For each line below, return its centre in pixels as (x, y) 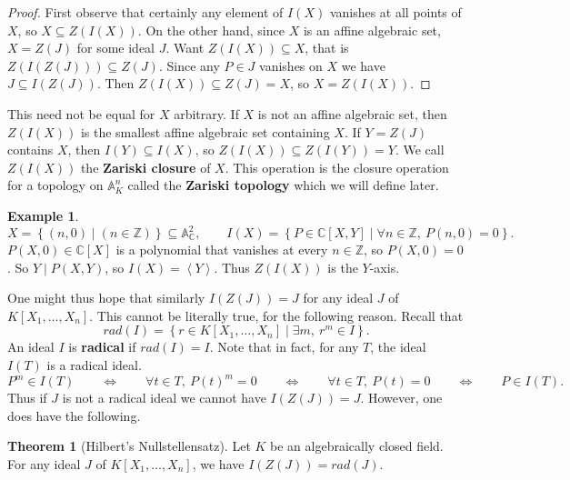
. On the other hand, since (211, 30)
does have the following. (74, 415)
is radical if (102, 347)
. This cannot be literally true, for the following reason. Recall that (276, 315)
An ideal (31, 347)
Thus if (27, 398)
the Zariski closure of (145, 167)
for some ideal (115, 48)
